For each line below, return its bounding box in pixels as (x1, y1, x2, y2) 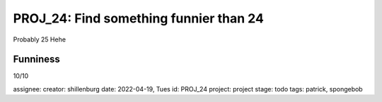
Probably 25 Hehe (13, 35, 66, 44)
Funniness (13, 53, 60, 65)
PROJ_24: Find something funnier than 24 (13, 11, 265, 26)
